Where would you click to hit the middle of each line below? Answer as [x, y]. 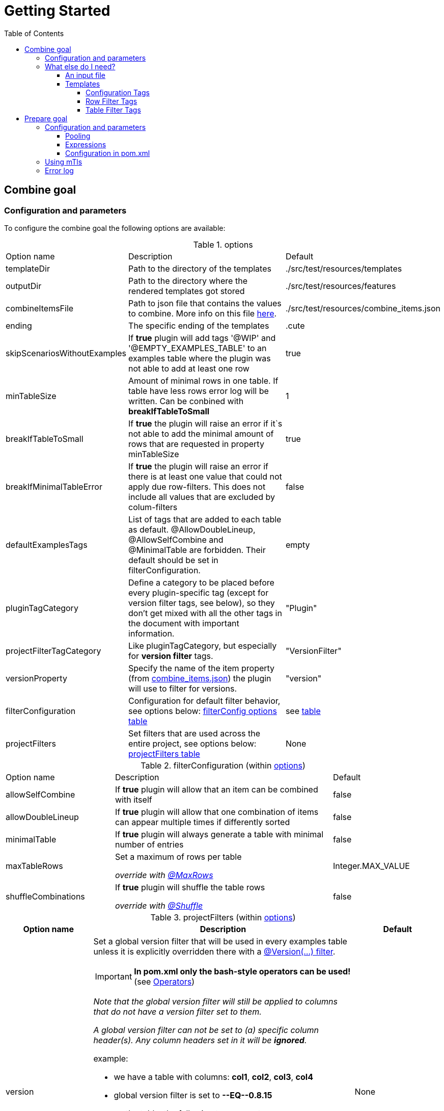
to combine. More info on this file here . [203, 313]
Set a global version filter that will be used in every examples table [220, 941]
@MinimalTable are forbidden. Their [197, 550]
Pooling [78, 136]
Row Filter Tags [112, 101]
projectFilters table [164, 753]
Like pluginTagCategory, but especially [203, 645]
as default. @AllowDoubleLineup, [192, 529]
